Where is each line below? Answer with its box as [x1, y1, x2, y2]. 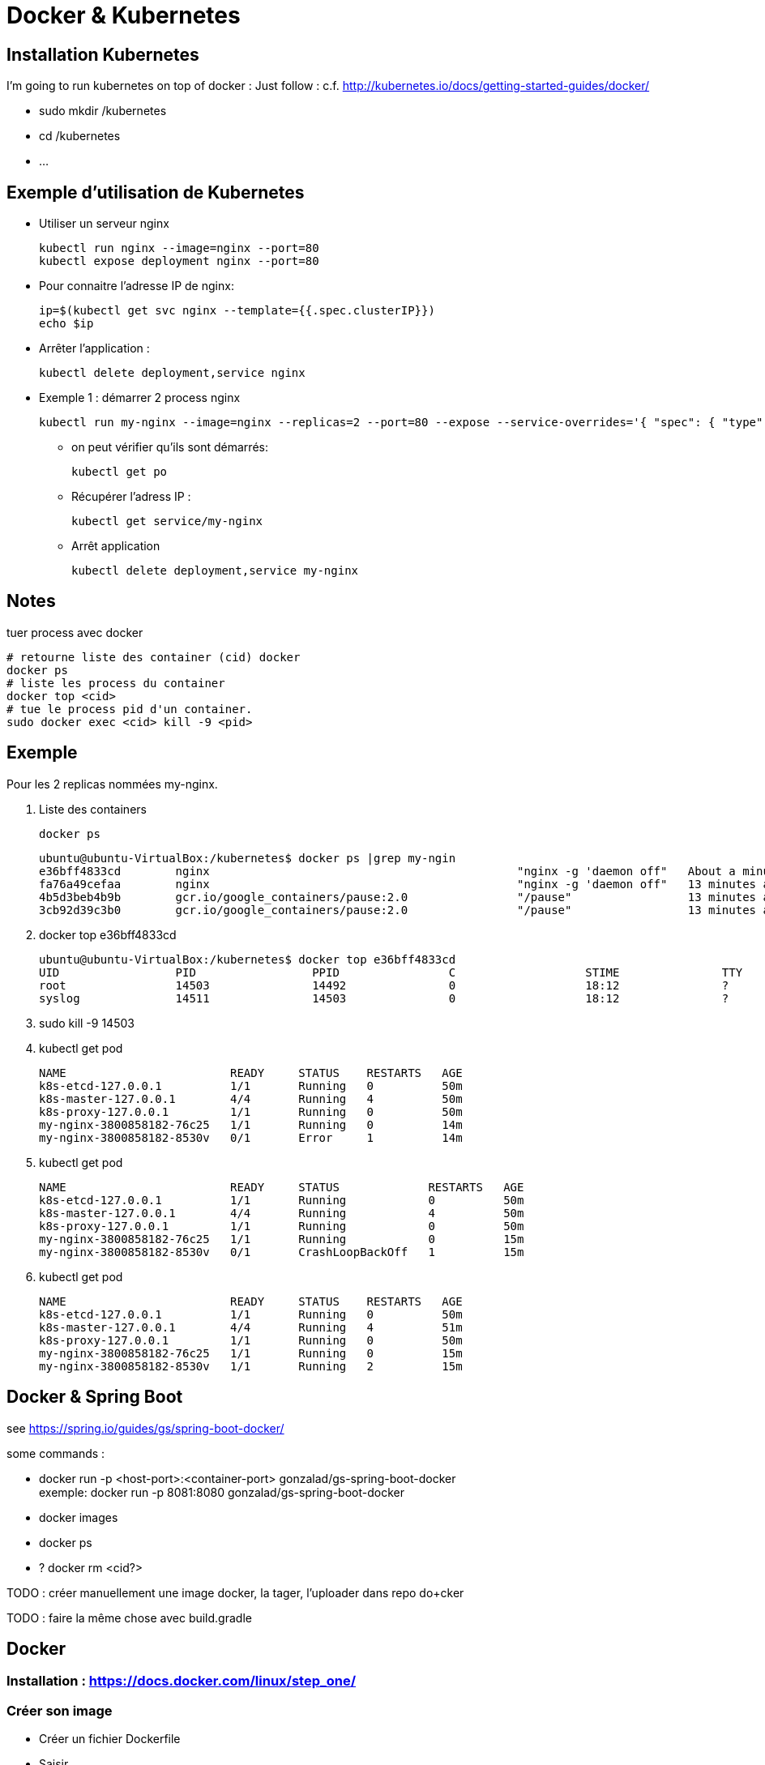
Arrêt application [71, 539, 160, 553]
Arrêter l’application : [39, 341, 150, 356]
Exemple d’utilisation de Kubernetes [6, 182, 305, 203]
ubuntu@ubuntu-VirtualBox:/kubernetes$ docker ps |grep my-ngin [39, 851, 456, 865]
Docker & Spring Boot [6, 1387, 183, 1408]
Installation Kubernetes [6, 44, 199, 65]
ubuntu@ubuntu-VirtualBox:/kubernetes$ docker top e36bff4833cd [39, 952, 456, 966]
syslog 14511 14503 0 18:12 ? [39, 991, 729, 1005]
